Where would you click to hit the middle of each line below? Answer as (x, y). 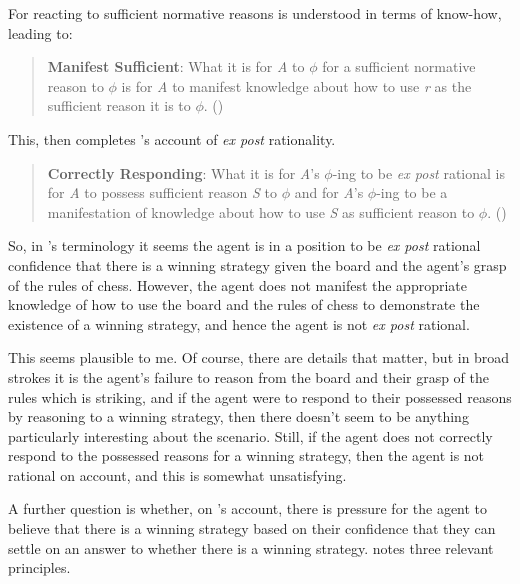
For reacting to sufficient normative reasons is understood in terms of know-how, (255, 13)
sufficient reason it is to (119, 105)
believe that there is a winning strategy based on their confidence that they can (252, 528)
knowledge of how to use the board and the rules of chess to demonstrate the (244, 304)
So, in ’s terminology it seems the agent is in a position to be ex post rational (244, 245)
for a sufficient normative (399, 66)
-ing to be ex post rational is (418, 172)
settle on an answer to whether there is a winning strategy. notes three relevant (251, 547)
